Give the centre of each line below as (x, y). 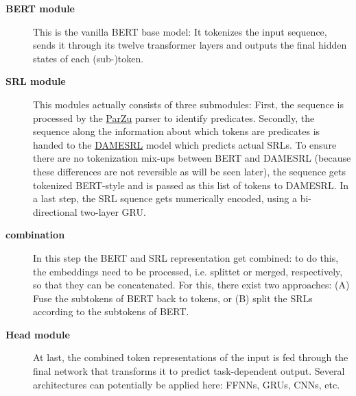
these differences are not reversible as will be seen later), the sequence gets (190, 171)
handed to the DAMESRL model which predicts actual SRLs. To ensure (185, 144)
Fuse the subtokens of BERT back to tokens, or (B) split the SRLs (173, 298)
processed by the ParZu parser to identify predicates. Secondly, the (174, 117)
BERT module (40, 8)
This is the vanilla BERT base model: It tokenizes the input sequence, (180, 31)
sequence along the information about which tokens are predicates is (177, 131)
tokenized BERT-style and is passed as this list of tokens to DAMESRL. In (191, 185)
